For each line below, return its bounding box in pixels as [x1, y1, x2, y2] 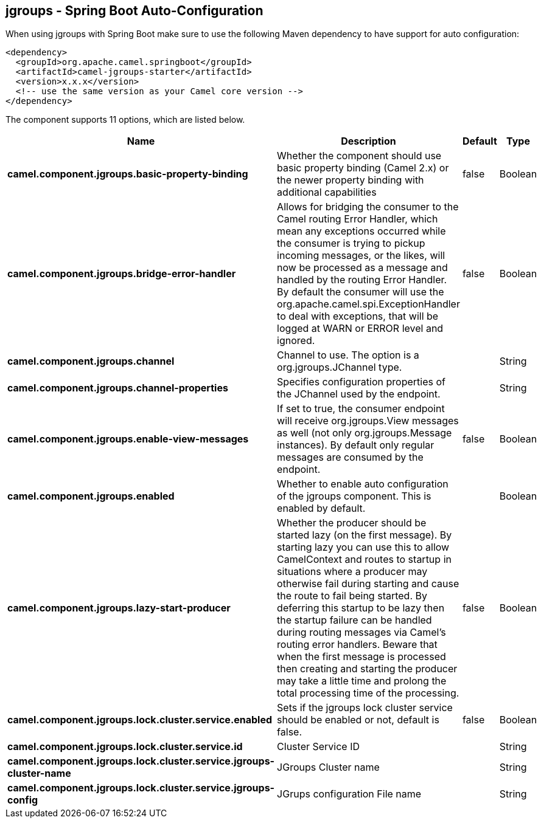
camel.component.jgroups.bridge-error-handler [7, 267, 236, 280]
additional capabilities [277, 186, 377, 199]
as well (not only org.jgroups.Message [277, 427, 452, 439]
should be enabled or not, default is [277, 714, 439, 726]
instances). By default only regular [277, 439, 435, 452]
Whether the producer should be [277, 517, 427, 529]
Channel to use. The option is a [277, 349, 419, 362]
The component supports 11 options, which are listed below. [5, 114, 245, 125]
